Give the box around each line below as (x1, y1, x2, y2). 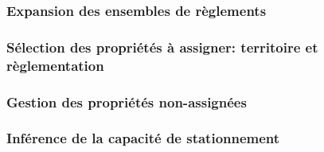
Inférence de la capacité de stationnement (6, 128, 280, 148)
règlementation (6, 55, 104, 75)
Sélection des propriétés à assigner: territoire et (6, 37, 318, 57)
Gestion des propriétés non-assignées (6, 92, 247, 111)
